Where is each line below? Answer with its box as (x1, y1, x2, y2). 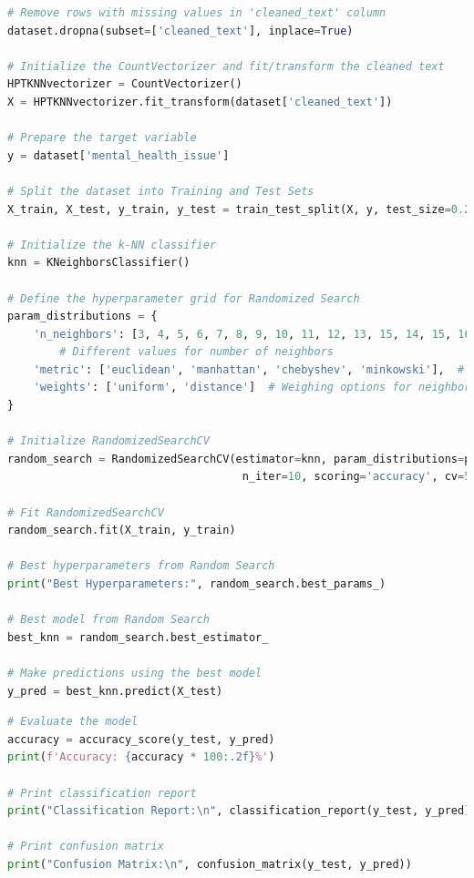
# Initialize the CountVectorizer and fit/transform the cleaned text (7, 59, 445, 73)
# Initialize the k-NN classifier (7, 238, 217, 251)
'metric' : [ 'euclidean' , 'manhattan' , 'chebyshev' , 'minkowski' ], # (33, 362, 465, 376)
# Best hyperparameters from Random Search (7, 559, 275, 573)
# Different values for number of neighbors (59, 345, 334, 359)
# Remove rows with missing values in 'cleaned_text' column (7, 6, 386, 19)
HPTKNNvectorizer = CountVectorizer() (7, 77, 242, 91)
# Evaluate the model (7, 715, 139, 729)
